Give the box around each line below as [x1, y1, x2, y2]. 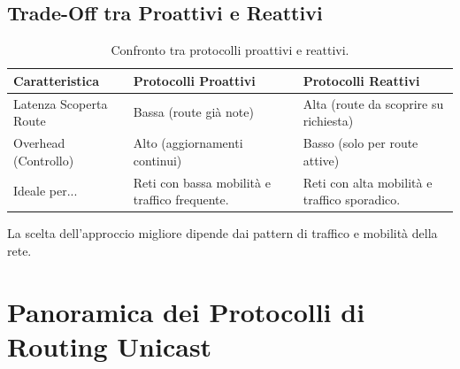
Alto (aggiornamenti [133, 134, 243, 152]
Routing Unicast [7, 327, 212, 364]
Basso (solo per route [303, 134, 418, 152]
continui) [133, 150, 182, 169]
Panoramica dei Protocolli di [7, 293, 365, 329]
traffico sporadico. [303, 190, 401, 209]
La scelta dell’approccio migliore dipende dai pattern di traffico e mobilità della [7, 224, 438, 242]
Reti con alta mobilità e [303, 173, 433, 191]
